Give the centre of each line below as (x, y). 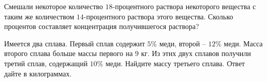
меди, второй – (183, 43)
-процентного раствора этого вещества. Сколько (158, 16)
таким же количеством (39, 16)
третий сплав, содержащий (46, 63)
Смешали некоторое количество (54, 6)
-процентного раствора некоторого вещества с (184, 6)
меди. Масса (243, 43)
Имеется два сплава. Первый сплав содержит (75, 43)
